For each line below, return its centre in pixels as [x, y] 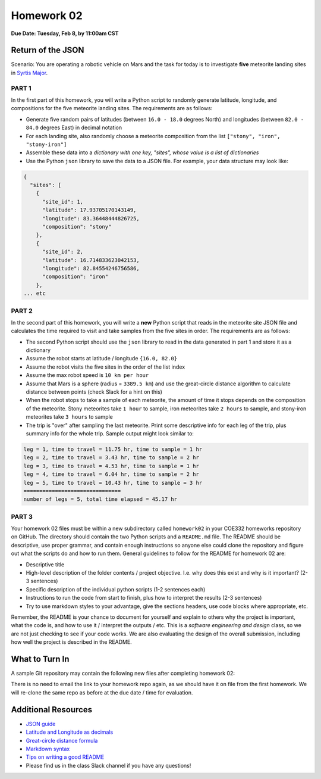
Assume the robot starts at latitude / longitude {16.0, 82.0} [102, 359]
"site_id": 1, [63, 202]
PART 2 [22, 311]
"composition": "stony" [77, 227]
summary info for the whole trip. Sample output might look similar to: [110, 433]
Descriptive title [45, 564]
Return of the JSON [48, 50]
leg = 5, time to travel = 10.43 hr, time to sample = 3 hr [113, 483]
